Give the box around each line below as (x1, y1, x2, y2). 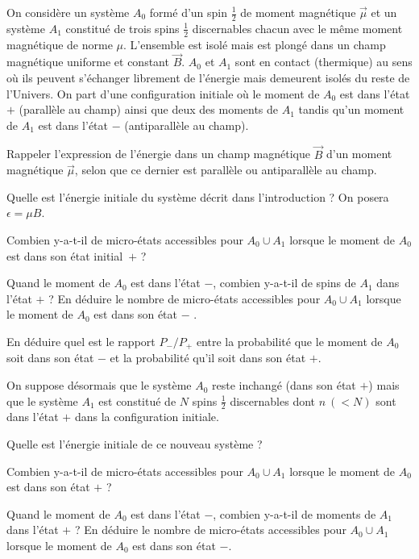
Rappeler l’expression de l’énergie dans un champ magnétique (6, 145, 310, 162)
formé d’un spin (149, 4, 228, 20)
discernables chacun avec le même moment (192, 19, 403, 36)
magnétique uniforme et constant (6, 53, 169, 70)
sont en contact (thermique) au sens (234, 53, 413, 70)
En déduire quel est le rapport (6, 333, 156, 349)
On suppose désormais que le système (6, 377, 192, 394)
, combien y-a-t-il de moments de (213, 505, 376, 522)
